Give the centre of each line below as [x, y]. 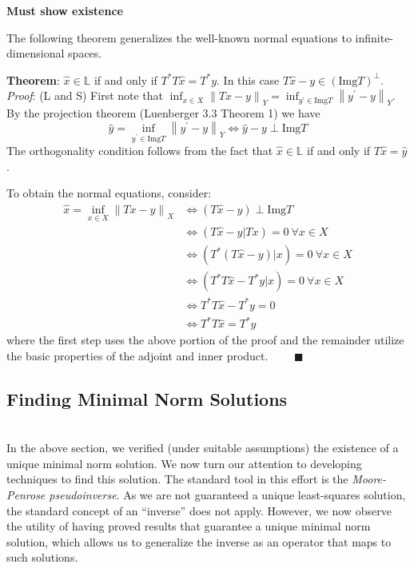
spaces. [85, 53]
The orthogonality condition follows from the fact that [140, 151]
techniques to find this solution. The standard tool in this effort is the [177, 479]
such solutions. [42, 557]
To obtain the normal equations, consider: [109, 193]
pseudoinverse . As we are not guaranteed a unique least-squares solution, [227, 495]
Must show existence [65, 10]
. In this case [248, 79]
